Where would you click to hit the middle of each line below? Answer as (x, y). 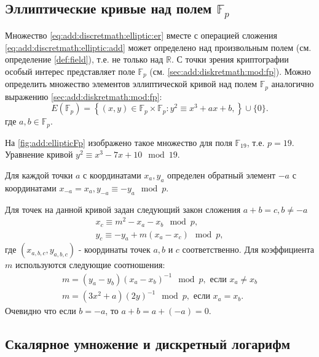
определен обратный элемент (222, 175)
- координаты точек (114, 249)
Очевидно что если (41, 311)
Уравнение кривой (39, 154)
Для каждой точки (39, 175)
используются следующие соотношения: (90, 265)
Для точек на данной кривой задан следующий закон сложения (123, 209)
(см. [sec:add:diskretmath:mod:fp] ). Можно (230, 71)
